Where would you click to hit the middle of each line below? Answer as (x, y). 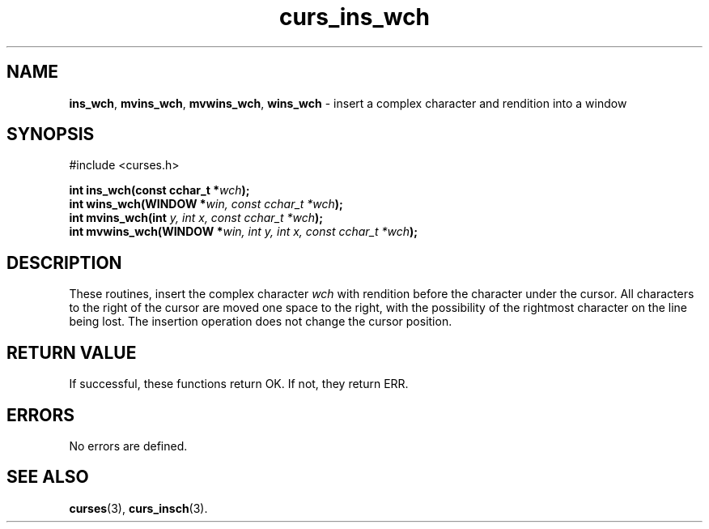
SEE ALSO (48, 477)
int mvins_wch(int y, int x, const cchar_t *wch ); (196, 218)
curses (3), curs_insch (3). (138, 508)
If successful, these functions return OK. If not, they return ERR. (239, 384)
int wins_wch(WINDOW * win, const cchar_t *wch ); (206, 204)
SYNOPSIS (51, 134)
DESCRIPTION (64, 262)
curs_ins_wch (354, 17)
